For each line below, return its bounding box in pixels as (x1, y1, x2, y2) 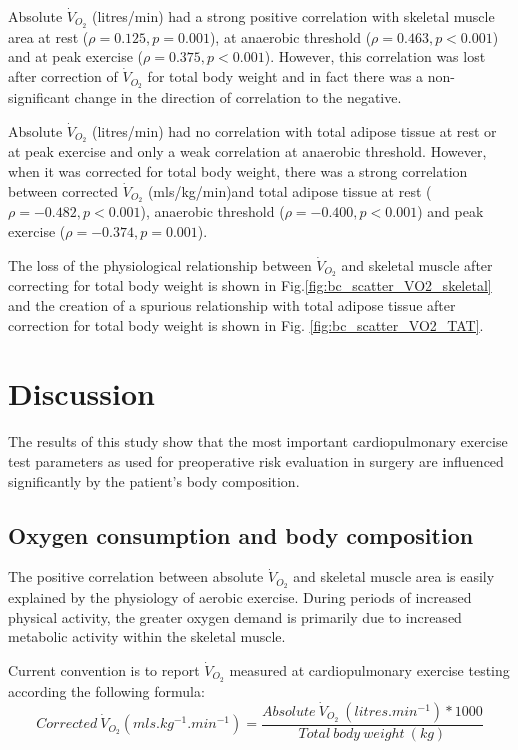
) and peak (417, 201, 484, 222)
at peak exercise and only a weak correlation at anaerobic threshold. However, (8, 141, 487, 162)
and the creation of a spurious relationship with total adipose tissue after (8, 295, 456, 316)
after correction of (8, 66, 118, 87)
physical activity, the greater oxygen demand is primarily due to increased (8, 606, 462, 627)
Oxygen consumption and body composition (8, 519, 474, 550)
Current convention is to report (8, 659, 200, 680)
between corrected (8, 180, 119, 201)
